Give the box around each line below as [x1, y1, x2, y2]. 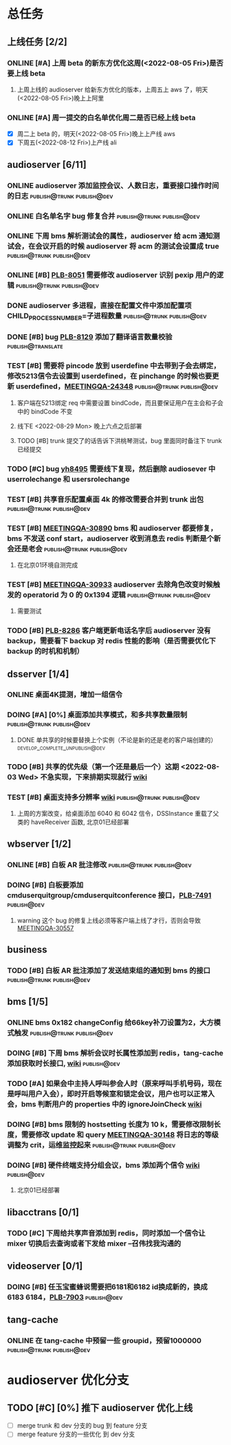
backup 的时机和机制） [7, 647, 84, 656]
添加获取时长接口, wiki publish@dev [7, 1058, 120, 1068]
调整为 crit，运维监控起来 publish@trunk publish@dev [7, 1140, 176, 1149]
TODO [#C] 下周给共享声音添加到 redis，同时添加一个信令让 [7, 1228, 206, 1238]
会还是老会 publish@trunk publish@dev [7, 544, 127, 554]
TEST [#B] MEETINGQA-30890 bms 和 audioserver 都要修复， [7, 523, 218, 533]
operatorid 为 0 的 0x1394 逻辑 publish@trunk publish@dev [23, 589, 211, 599]
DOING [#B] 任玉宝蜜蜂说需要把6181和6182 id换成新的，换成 [7, 1282, 208, 1292]
